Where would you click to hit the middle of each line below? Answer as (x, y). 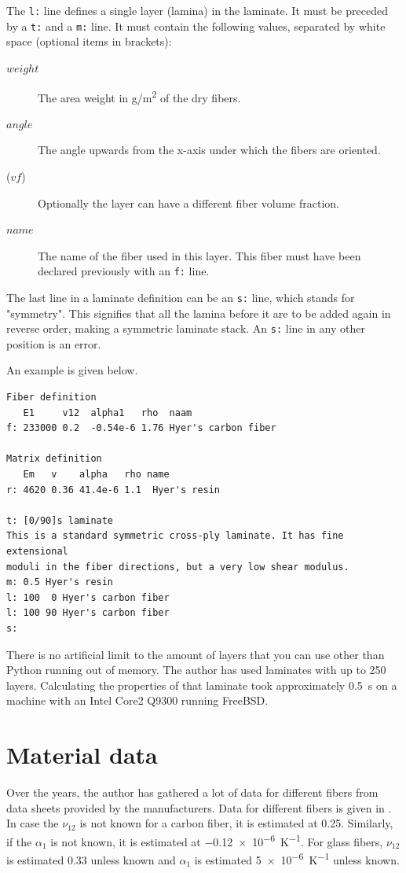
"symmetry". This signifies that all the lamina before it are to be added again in (199, 313)
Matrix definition (54, 459)
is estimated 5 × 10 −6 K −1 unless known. (297, 858)
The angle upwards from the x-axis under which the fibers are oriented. (209, 150)
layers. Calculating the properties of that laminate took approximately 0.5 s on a (202, 685)
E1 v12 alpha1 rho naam (108, 413)
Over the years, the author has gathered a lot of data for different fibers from (192, 792)
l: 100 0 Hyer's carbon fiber (88, 597)
